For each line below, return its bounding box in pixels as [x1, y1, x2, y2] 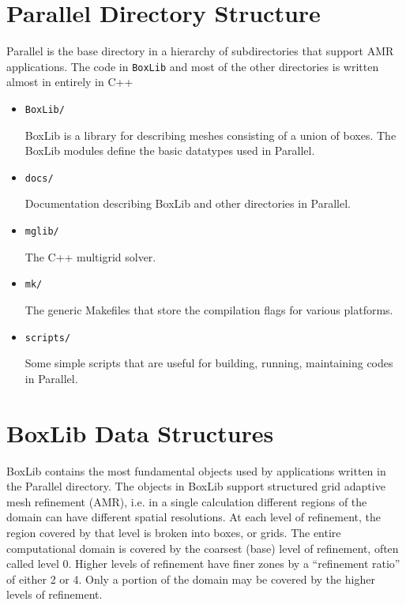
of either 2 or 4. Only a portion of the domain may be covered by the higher [6, 570, 375, 587]
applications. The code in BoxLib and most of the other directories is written [6, 58, 379, 74]
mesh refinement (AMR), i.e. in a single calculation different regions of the [6, 493, 367, 509]
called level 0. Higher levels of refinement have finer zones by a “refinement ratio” [6, 555, 400, 572]
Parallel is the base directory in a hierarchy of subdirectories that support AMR [6, 43, 394, 59]
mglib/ [24, 226, 59, 238]
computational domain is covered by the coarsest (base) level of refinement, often [6, 539, 399, 556]
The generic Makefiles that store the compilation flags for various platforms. [24, 301, 393, 318]
